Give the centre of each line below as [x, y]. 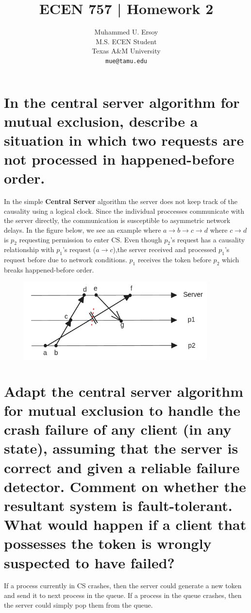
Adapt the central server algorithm [124, 391]
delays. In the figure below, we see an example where [83, 230]
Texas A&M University [126, 51]
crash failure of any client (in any [118, 429]
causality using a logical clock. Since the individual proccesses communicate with [124, 211]
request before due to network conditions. [66, 260]
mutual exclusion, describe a [101, 121]
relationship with [29, 249]
